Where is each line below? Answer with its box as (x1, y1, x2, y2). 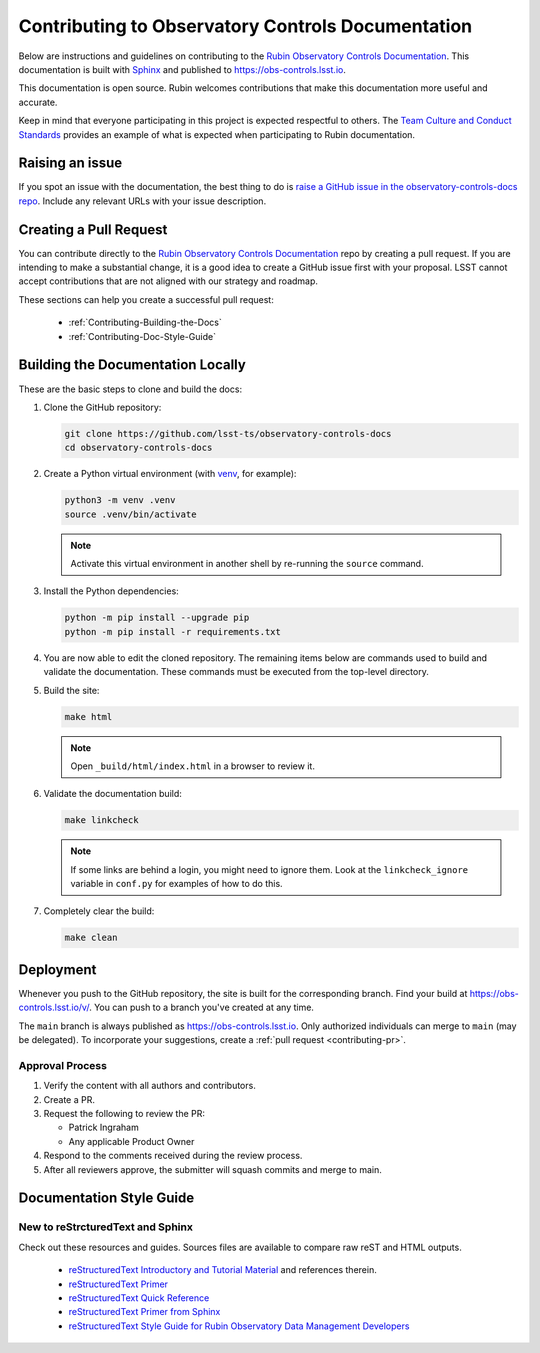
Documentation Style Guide (18, 1190, 195, 1207)
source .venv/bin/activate (64, 508, 197, 520)
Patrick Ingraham (68, 1121, 139, 1134)
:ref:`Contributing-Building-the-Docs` (68, 316, 222, 329)
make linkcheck (64, 815, 139, 826)
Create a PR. (43, 1093, 95, 1105)
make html (64, 711, 113, 722)
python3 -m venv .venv (64, 495, 176, 506)
